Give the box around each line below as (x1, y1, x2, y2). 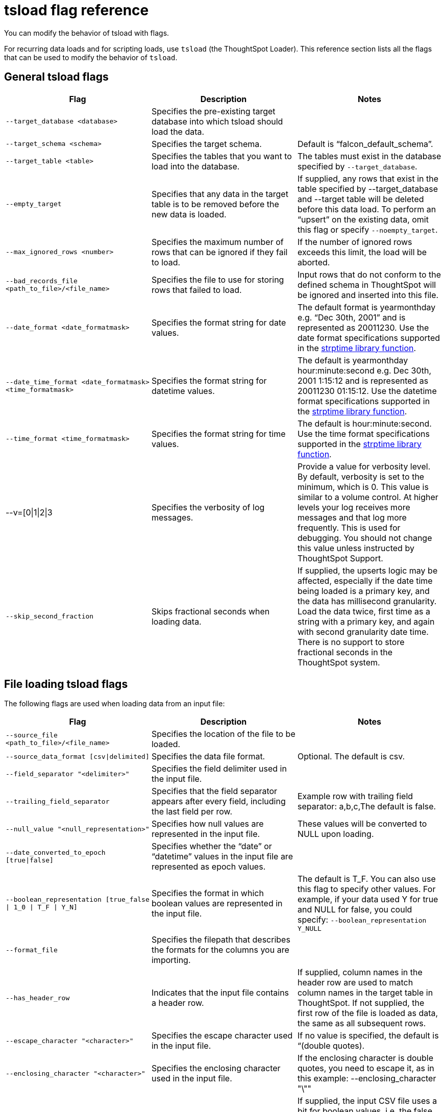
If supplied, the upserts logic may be (297, 565, 438, 576)
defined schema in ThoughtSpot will (297, 279, 436, 290)
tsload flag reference (4, 2, 149, 19)
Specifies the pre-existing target (151, 106, 276, 116)
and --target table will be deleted (297, 193, 424, 204)
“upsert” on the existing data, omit (297, 214, 429, 225)
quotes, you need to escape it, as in (297, 1063, 434, 1074)
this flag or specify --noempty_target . (297, 224, 438, 235)
